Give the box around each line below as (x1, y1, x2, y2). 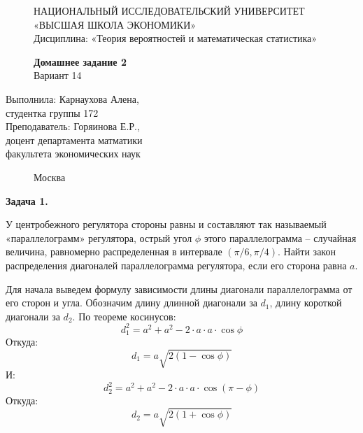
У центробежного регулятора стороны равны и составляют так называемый (6, 217, 327, 232)
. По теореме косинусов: (72, 308, 176, 323)
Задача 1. (6, 193, 48, 208)
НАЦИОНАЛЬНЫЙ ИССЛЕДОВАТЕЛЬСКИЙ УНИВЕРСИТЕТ (34, 3, 305, 17)
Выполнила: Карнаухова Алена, (6, 91, 139, 106)
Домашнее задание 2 (34, 54, 127, 69)
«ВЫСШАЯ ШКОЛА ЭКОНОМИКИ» (34, 17, 197, 31)
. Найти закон (277, 244, 336, 259)
